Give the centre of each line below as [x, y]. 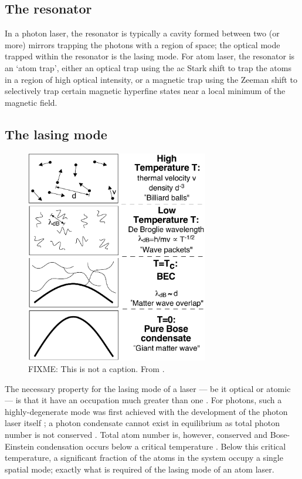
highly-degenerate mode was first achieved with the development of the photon [146, 411]
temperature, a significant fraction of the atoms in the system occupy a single [144, 458]
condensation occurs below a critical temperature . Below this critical [161, 446]
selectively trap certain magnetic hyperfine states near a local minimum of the [145, 91]
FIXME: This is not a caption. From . [96, 369]
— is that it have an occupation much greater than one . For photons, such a [143, 400]
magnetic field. [31, 102]
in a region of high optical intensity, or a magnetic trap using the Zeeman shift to [151, 79]
